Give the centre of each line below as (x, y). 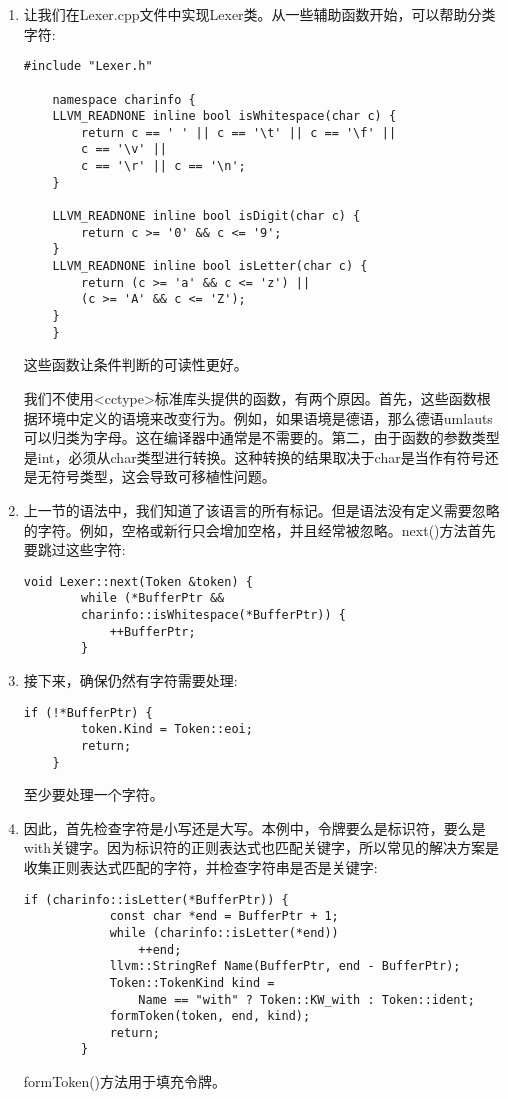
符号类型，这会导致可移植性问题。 (163, 476)
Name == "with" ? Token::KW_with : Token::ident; (306, 999)
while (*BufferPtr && (153, 598)
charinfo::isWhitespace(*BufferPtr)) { (213, 615)
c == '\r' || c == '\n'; (163, 166)
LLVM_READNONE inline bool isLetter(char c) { (210, 266)
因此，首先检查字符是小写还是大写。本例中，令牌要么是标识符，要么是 (254, 827)
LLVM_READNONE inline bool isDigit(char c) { (206, 216)
